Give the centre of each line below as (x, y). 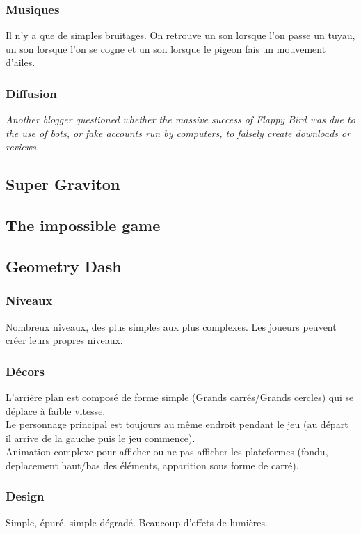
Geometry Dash (64, 266)
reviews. (23, 147)
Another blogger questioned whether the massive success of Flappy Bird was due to (180, 119)
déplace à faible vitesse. (56, 410)
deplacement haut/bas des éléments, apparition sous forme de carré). (152, 465)
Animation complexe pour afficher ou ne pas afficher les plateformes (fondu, (167, 451)
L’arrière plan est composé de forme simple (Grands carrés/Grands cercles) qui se (180, 396)
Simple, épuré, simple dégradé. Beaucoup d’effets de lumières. (137, 522)
